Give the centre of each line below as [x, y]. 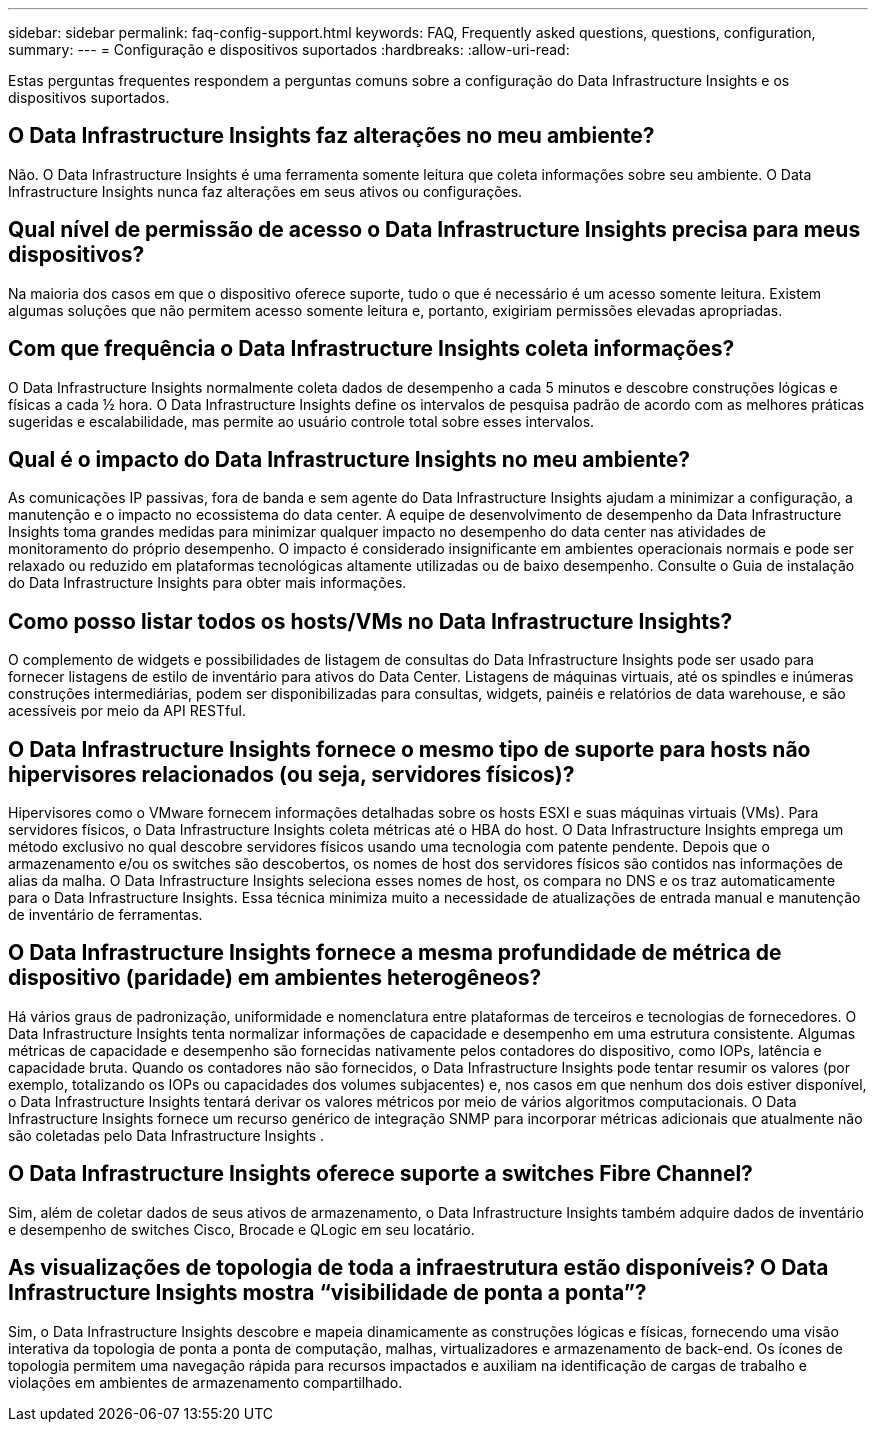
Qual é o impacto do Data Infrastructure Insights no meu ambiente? [349, 459]
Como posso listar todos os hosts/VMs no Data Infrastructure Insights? [370, 621]
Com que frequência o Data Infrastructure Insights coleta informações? [371, 349]
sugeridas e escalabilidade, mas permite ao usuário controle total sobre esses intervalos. [301, 421]
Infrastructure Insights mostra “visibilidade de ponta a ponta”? [327, 1293]
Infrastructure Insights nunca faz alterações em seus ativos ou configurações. [265, 191]
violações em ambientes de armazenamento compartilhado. [205, 1382]
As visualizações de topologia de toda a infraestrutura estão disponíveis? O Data [418, 1268]
